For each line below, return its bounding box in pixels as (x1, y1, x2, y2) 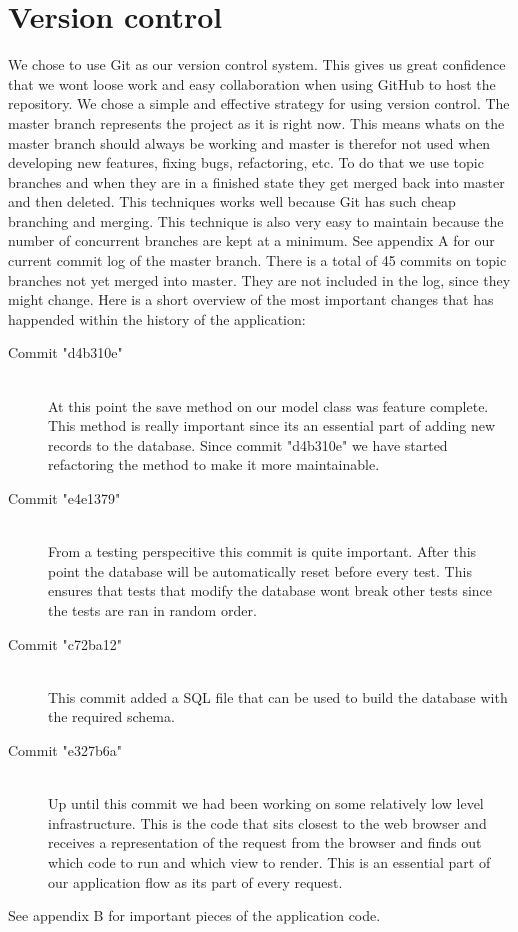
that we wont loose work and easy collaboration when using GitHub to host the (8, 73, 496, 94)
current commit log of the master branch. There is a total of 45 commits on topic (8, 250, 507, 271)
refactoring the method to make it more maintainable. (48, 454, 380, 475)
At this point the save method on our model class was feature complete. (48, 395, 489, 416)
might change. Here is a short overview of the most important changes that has (8, 289, 494, 310)
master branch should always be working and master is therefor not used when (8, 132, 491, 153)
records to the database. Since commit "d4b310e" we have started (48, 434, 448, 455)
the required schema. (48, 706, 175, 727)
